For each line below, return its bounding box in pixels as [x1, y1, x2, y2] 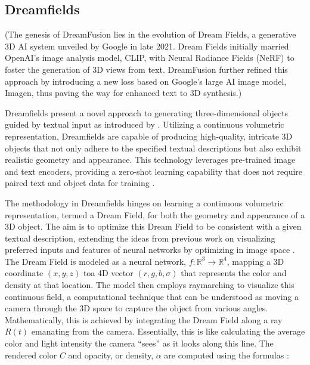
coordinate [5, 267, 44, 279]
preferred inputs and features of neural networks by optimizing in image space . [5, 243, 295, 256]
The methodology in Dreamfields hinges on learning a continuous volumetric [5, 196, 284, 209]
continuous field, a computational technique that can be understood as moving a [5, 290, 299, 302]
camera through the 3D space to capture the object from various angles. [5, 302, 268, 314]
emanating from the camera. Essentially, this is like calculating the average [31, 325, 305, 338]
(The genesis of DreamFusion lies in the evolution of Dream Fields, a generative [5, 28, 296, 41]
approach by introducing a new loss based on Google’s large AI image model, [5, 75, 287, 87]
